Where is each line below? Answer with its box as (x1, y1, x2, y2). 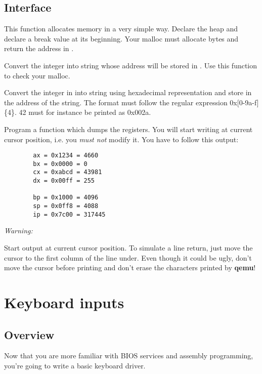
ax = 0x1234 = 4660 (33, 152, 99, 159)
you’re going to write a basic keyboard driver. (4, 360, 146, 370)
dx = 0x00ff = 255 (33, 177, 95, 185)
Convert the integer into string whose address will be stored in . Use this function (4, 60, 257, 70)
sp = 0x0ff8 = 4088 (33, 202, 99, 210)
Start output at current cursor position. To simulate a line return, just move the (4, 242, 253, 253)
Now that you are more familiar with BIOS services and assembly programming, (4, 350, 253, 361)
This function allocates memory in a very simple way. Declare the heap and (4, 23, 238, 34)
